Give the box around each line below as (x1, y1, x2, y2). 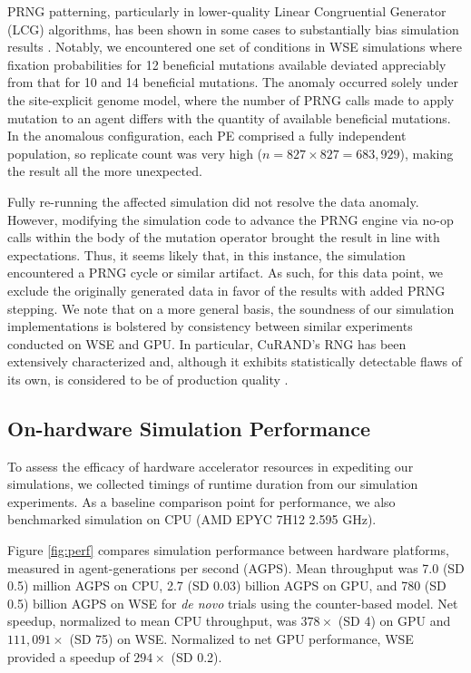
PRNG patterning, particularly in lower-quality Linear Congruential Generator (7, 2, 446, 20)
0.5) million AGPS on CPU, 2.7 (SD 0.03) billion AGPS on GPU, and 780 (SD (7, 576, 446, 595)
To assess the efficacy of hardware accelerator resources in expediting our (7, 456, 414, 475)
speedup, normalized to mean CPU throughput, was (7, 611, 297, 630)
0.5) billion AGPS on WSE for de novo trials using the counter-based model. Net (7, 593, 458, 612)
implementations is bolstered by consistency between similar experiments (7, 317, 413, 336)
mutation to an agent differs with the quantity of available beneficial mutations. (7, 108, 451, 127)
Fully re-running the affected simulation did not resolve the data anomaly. (7, 191, 419, 210)
